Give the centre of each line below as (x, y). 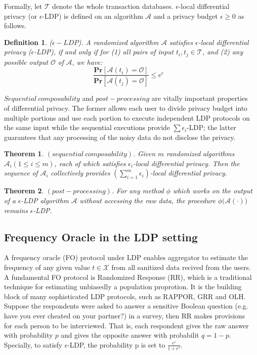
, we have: (87, 62)
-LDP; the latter (211, 127)
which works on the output (213, 191)
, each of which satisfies (90, 163)
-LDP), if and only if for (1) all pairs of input (104, 52)
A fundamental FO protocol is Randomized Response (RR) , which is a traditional (128, 277)
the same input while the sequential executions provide (87, 127)
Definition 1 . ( (28, 42)
